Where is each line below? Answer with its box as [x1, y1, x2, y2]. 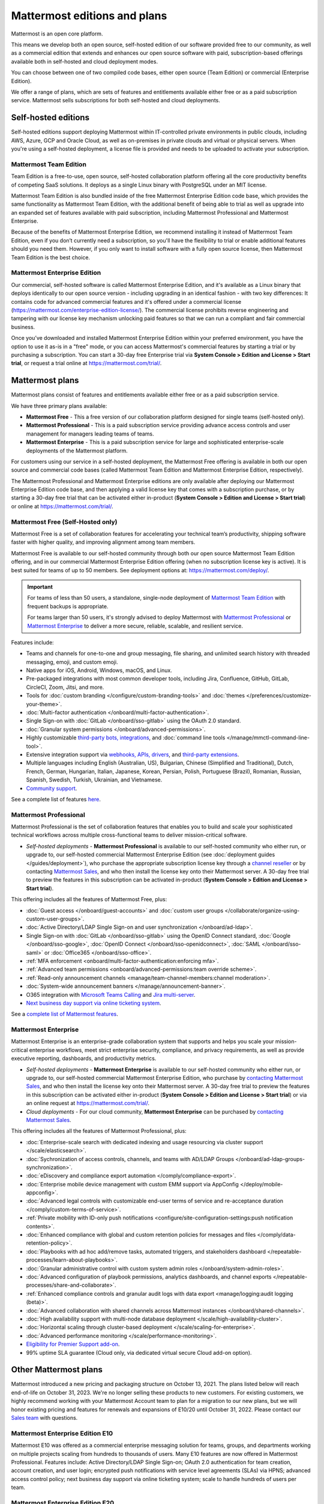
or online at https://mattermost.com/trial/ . [11, 502, 113, 510]
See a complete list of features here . [11, 795, 101, 803]
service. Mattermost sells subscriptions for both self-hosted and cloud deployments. [11, 97, 220, 104]
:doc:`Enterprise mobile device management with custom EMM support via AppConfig [26, 1180, 239, 1188]
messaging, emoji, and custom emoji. [26, 658, 118, 665]
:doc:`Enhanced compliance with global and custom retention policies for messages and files [26, 1231, 256, 1239]
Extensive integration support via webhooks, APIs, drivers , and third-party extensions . [26, 751, 239, 758]
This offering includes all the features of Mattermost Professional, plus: [11, 1127, 187, 1135]
